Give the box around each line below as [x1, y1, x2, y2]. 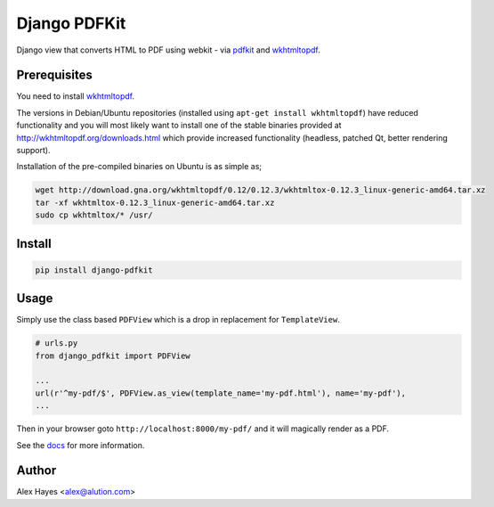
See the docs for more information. [16, 439, 145, 450]
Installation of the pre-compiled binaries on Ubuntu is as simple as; [16, 161, 263, 172]
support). [16, 145, 51, 156]
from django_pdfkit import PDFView [35, 350, 190, 361]
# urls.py [35, 339, 78, 348]
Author [16, 463, 57, 478]
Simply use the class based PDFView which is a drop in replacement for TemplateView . [16, 315, 340, 325]
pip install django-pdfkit [35, 265, 153, 275]
